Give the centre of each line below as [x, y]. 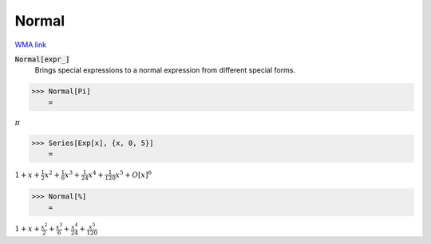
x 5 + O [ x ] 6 [133, 174]
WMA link [31, 45]
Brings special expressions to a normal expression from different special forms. [165, 70]
